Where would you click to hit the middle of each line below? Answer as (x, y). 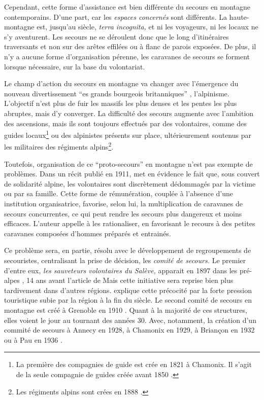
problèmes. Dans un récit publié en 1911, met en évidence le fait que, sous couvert (132, 174)
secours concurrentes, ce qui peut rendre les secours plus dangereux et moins (123, 213)
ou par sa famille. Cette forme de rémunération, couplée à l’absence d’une (119, 193)
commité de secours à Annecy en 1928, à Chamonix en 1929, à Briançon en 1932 (129, 330)
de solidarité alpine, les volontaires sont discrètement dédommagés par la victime (130, 183)
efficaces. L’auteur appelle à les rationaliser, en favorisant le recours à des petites (130, 223)
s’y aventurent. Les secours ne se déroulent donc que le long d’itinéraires (117, 36)
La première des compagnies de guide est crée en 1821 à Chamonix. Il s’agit (134, 364)
